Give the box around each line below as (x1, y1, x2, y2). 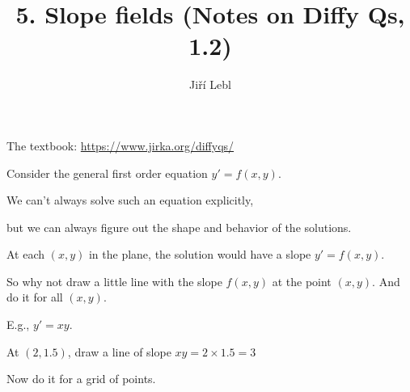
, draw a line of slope (67, 343, 171, 360)
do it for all (6, 289, 63, 306)
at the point (272, 272, 332, 289)
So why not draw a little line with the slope (6, 272, 222, 289)
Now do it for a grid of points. (6, 370, 156, 387)
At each (6, 246, 45, 263)
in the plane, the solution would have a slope (88, 246, 311, 263)
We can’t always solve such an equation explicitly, (6, 192, 254, 209)
